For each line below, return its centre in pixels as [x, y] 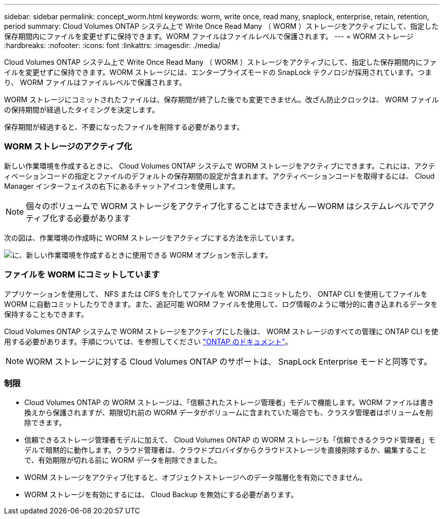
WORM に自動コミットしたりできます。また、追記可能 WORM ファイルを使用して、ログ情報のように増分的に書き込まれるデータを [221, 304]
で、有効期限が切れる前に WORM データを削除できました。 [123, 460]
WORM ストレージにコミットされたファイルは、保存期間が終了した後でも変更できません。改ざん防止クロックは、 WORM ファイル [221, 99]
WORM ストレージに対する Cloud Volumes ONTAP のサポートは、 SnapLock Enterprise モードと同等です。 [229, 361]
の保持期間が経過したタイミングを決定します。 [82, 110]
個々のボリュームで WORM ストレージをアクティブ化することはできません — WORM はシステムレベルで [223, 206]
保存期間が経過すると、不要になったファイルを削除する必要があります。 [124, 127]
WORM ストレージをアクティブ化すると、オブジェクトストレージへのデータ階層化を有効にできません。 [196, 477]
